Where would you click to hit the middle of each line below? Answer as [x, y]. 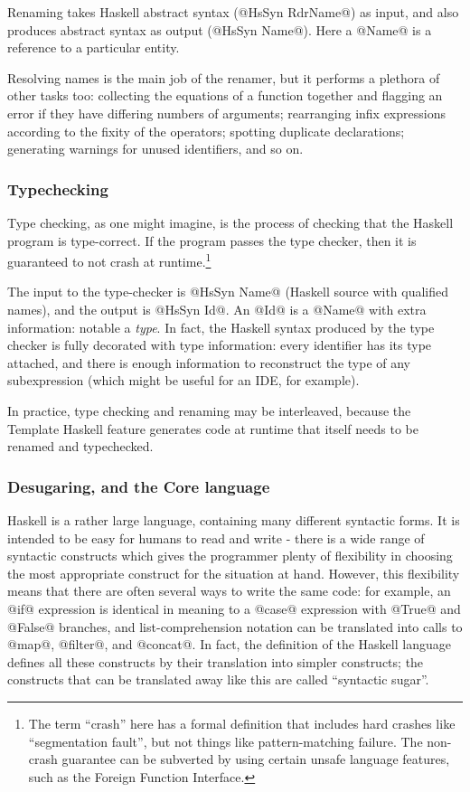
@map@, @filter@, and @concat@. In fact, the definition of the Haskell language [229, 644]
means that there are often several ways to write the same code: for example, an [229, 591]
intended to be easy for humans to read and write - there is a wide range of [216, 537]
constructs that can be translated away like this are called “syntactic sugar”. [218, 679]
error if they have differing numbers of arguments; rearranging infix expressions [226, 113]
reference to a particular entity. [94, 47]
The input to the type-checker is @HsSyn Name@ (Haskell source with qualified [228, 292]
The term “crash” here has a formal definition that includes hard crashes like [242, 723]
